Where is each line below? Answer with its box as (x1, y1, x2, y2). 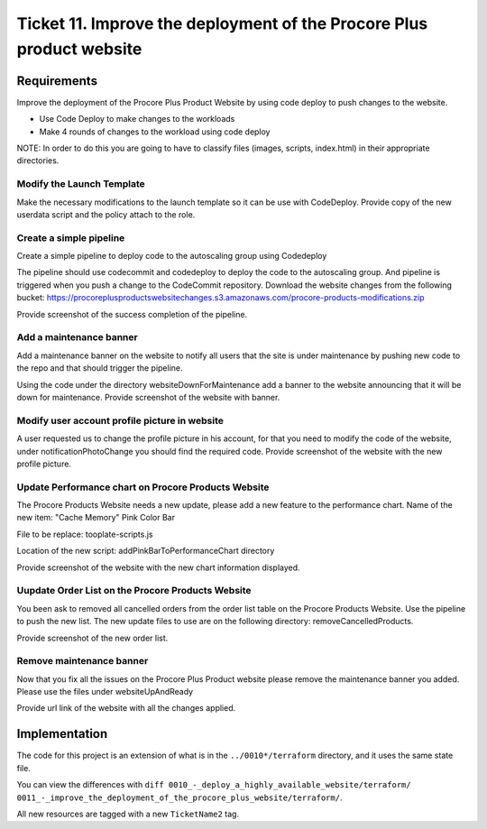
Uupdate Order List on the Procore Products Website (16, 585, 252, 597)
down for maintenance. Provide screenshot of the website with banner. (16, 391, 280, 402)
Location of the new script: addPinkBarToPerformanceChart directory (16, 546, 275, 557)
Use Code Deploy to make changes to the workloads (39, 114, 235, 124)
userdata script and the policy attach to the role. (16, 208, 196, 220)
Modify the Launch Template (16, 178, 146, 190)
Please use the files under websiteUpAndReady (16, 686, 194, 697)
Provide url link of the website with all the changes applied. (16, 703, 236, 714)
